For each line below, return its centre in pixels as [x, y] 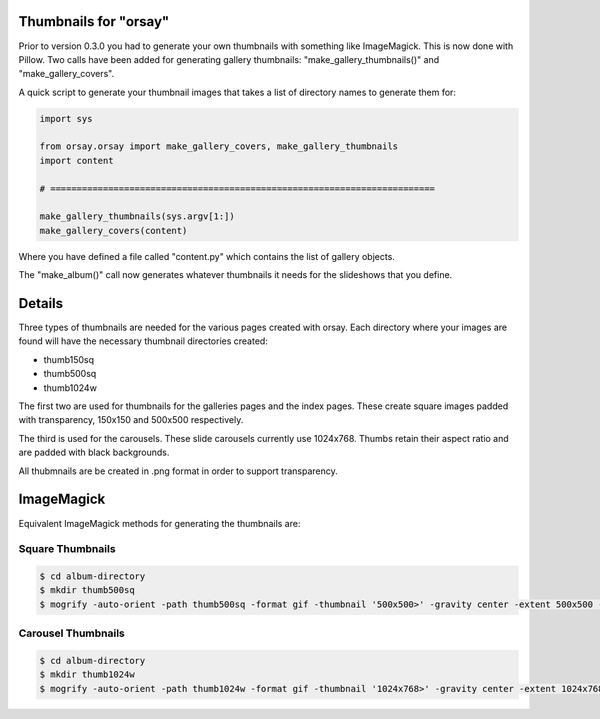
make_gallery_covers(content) [113, 230]
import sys [66, 118]
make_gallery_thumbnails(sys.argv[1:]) [137, 216]
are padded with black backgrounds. [94, 452]
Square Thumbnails [67, 549]
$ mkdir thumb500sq [87, 590]
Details [41, 303]
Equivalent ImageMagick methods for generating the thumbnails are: [159, 523]
